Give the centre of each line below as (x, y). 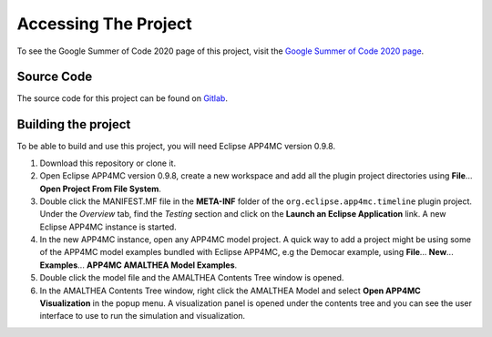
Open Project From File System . (100, 189)
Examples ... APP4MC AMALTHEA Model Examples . (138, 265)
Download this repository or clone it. (108, 163)
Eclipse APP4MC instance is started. (108, 227)
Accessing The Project (105, 24)
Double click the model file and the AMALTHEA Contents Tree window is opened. (192, 278)
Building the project (74, 124)
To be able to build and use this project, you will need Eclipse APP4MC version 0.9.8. (176, 147)
